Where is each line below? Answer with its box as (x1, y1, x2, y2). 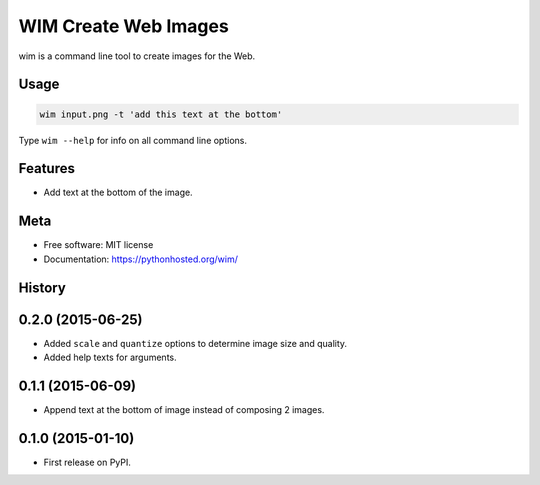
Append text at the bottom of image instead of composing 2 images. (43, 403, 325, 415)
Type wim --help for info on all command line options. (18, 134, 248, 146)
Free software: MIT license (43, 239, 154, 251)
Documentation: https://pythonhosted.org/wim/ (43, 253, 239, 265)
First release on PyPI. (43, 456, 132, 468)
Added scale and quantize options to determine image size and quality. (43, 337, 348, 349)
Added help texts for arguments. (43, 351, 177, 364)
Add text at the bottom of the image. (43, 186, 194, 199)
